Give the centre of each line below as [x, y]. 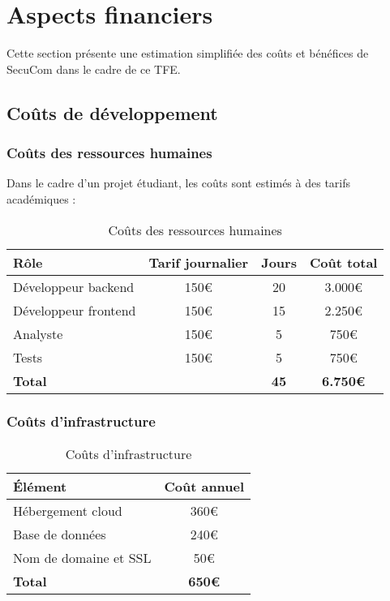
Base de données [60, 534]
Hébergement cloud [68, 510]
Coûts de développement [112, 112]
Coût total [343, 262]
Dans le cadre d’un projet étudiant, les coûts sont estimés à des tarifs [179, 183]
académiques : [41, 198]
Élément [40, 486]
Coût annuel [204, 486]
